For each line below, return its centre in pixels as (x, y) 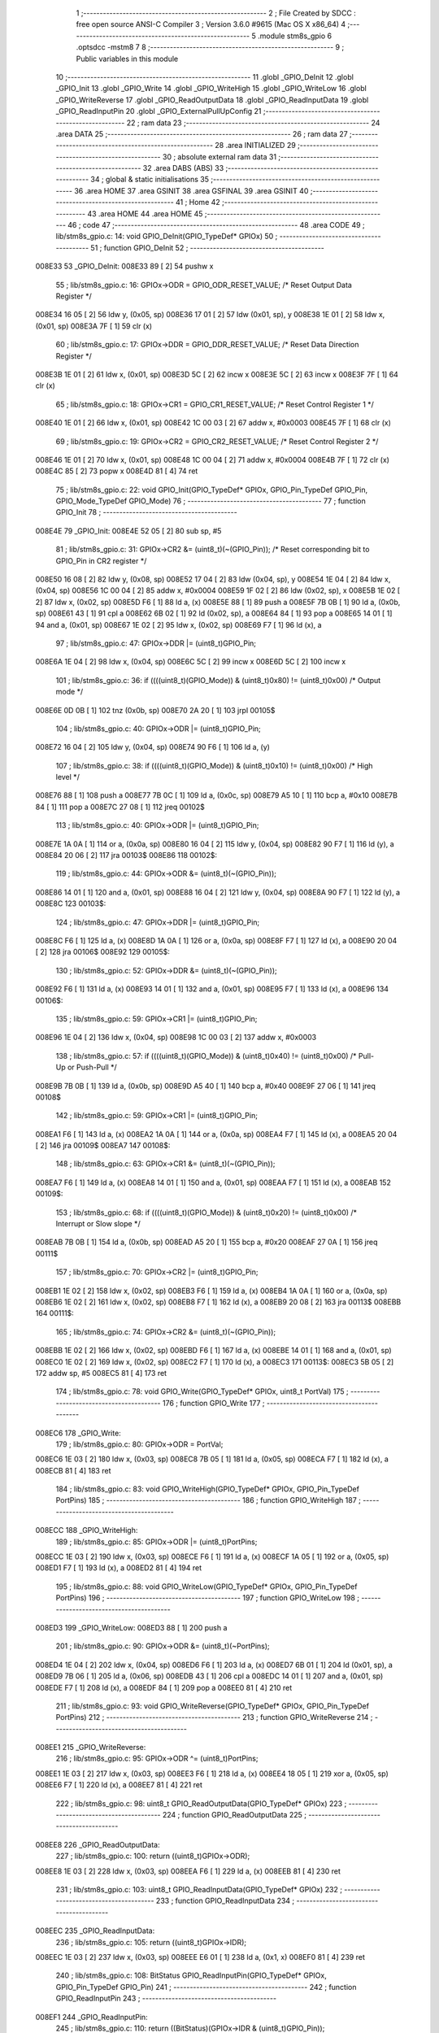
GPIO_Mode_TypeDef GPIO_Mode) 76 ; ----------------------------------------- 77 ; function (211, 501)
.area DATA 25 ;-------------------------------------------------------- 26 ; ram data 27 (202, 133)
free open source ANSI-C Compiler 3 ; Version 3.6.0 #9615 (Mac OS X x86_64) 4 (211, 24)
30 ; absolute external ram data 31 (219, 157)
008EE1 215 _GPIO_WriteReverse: (91, 1748)
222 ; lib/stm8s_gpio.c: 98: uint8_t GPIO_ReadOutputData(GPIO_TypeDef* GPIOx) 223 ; (201, 1803)
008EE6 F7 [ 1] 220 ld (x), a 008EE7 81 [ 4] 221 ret (119, 1785)
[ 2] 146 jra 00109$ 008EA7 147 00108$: (103, 1146)
